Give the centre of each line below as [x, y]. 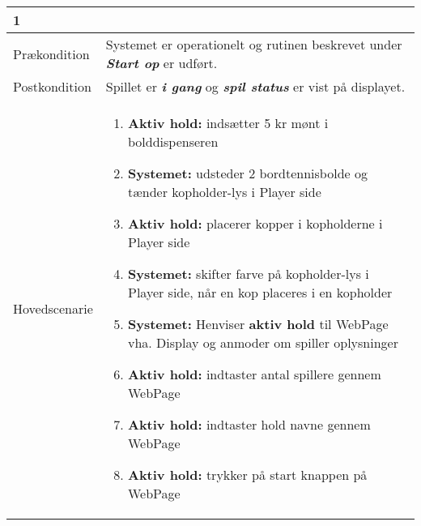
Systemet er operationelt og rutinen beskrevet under [254, 44]
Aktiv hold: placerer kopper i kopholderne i [255, 223]
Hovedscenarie [53, 308]
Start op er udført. [162, 63]
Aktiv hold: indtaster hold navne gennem [249, 424]
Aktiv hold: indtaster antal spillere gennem [254, 374]
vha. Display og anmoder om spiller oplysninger [263, 342]
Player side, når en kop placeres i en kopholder [260, 292]
